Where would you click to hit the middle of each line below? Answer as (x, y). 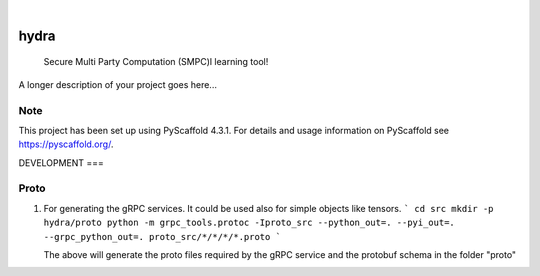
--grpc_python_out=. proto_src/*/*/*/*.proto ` (162, 236)
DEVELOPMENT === (61, 162)
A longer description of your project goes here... (117, 84)
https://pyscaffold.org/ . (66, 144)
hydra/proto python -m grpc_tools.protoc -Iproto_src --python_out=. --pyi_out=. (249, 223)
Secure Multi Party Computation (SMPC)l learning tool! (156, 62)
